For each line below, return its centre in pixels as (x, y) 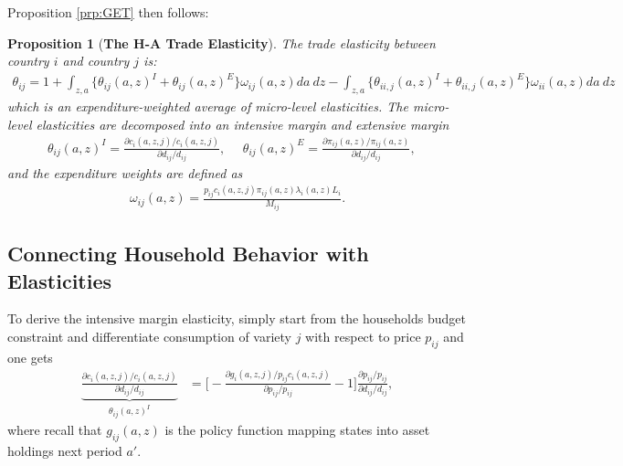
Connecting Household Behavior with (188, 254)
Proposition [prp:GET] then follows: (108, 12)
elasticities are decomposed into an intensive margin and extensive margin (243, 124)
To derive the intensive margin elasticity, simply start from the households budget (237, 318)
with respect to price (363, 337)
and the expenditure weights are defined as (125, 172)
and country (96, 61)
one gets (30, 357)
